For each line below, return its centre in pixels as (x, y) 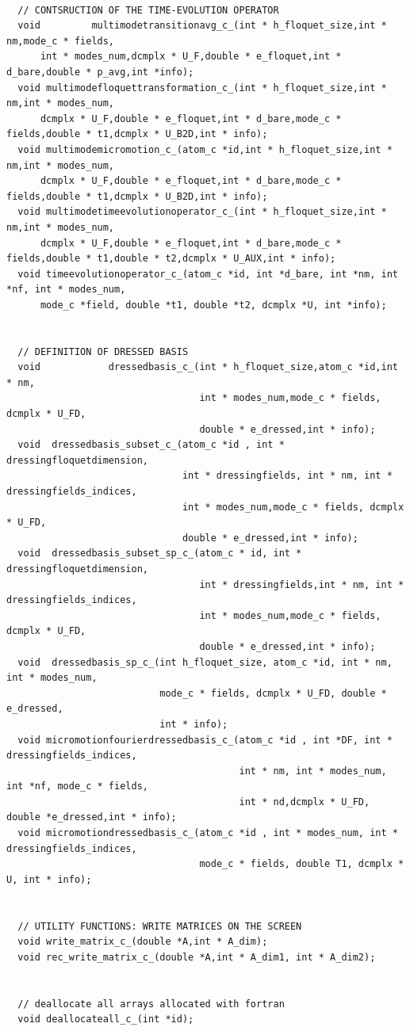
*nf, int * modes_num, (66, 290)
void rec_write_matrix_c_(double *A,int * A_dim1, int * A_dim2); (197, 957)
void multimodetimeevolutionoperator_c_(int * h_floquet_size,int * (202, 212)
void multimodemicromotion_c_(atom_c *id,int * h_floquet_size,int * (205, 149)
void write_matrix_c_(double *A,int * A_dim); (143, 942)
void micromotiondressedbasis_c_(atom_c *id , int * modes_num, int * (208, 833)
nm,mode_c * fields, (61, 41)
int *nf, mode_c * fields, (77, 787)
